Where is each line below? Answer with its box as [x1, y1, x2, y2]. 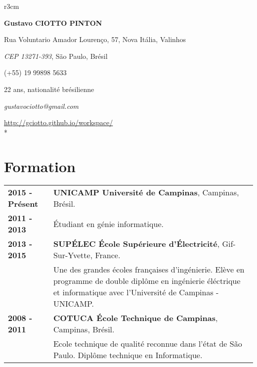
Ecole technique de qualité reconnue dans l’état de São [53, 338, 242, 350]
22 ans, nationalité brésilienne [4, 84, 94, 94]
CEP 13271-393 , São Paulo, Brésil [4, 50, 108, 61]
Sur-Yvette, [53, 249, 93, 261]
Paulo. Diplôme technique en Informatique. [53, 349, 203, 361]
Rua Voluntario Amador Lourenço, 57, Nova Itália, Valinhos [4, 34, 186, 45]
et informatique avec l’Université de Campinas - [53, 286, 219, 298]
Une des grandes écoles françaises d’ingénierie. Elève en [53, 264, 245, 275]
